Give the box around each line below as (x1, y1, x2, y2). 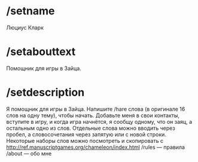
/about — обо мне (6, 149, 52, 157)
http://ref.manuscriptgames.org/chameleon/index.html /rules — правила (6, 143, 185, 151)
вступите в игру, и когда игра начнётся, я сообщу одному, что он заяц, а (6, 118, 193, 125)
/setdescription (6, 85, 85, 99)
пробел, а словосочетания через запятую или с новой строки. (6, 130, 166, 138)
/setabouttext (6, 45, 76, 59)
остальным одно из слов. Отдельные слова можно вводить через (6, 124, 175, 132)
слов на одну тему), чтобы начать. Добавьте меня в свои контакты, (6, 112, 180, 119)
